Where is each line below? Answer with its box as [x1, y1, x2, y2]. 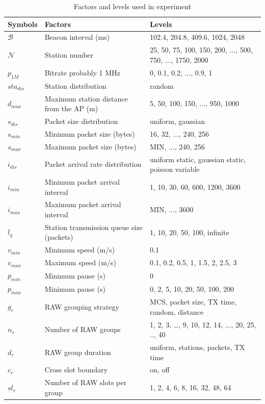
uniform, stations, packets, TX [150, 341, 245, 352]
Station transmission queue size [44, 221, 143, 232]
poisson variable [150, 164, 200, 174]
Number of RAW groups [44, 324, 121, 335]
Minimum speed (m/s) [44, 244, 115, 255]
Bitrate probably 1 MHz [44, 67, 120, 78]
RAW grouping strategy [44, 301, 119, 312]
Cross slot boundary [44, 364, 108, 375]
